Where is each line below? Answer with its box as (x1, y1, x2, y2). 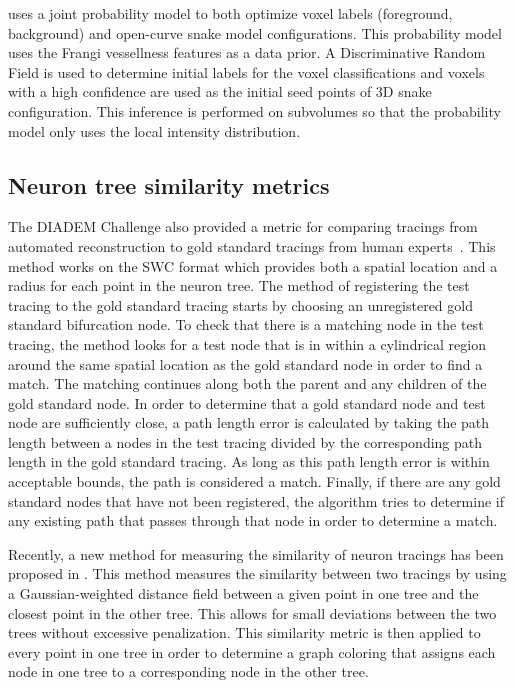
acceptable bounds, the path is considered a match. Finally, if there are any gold (8, 471, 501, 492)
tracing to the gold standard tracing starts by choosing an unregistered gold (8, 294, 473, 315)
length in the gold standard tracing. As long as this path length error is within (8, 451, 490, 472)
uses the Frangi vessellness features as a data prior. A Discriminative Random (8, 42, 486, 63)
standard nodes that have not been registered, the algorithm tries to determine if (8, 490, 504, 511)
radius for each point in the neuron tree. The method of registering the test (8, 275, 470, 296)
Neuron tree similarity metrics (8, 169, 330, 200)
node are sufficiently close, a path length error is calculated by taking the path (8, 412, 490, 433)
